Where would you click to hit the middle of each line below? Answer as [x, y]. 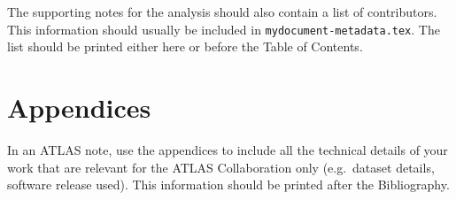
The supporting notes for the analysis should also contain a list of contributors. [222, 12]
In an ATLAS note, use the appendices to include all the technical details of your [228, 149]
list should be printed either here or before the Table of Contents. [185, 46]
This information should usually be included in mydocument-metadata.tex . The [224, 29]
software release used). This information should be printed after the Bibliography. [228, 185]
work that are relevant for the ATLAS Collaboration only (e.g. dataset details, [221, 167]
